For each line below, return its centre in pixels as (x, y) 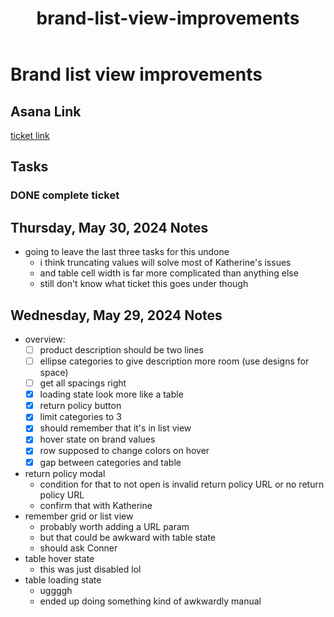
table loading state (63, 579)
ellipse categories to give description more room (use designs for (174, 361)
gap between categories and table (110, 462)
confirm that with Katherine (96, 505)
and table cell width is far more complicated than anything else (169, 273)
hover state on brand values (97, 439)
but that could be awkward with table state (128, 537)
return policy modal (65, 473)
